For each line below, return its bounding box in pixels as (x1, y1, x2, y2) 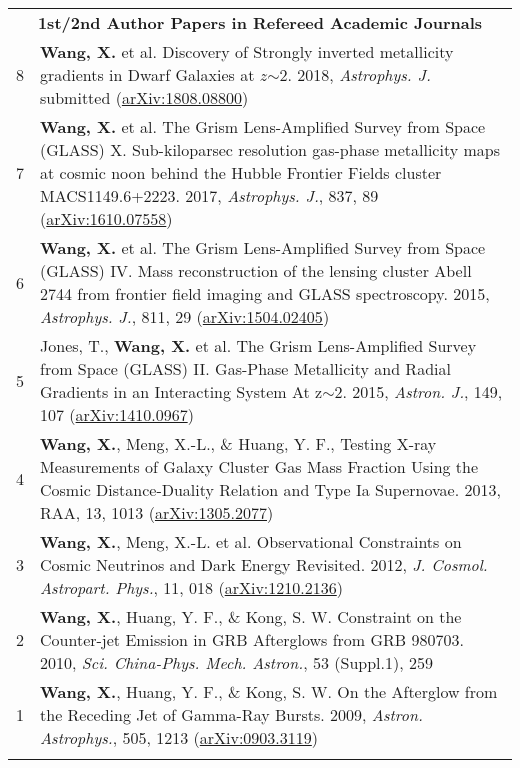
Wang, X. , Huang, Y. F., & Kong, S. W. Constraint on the (40, 605, 462, 628)
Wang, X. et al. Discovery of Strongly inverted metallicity (40, 40, 454, 63)
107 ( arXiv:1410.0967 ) (40, 403, 194, 426)
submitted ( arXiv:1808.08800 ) (40, 86, 249, 109)
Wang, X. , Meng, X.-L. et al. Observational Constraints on (40, 530, 462, 553)
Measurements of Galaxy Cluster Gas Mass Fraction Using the (40, 455, 479, 478)
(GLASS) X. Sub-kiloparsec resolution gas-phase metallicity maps (40, 138, 501, 161)
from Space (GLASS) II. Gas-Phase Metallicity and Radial (40, 357, 451, 380)
